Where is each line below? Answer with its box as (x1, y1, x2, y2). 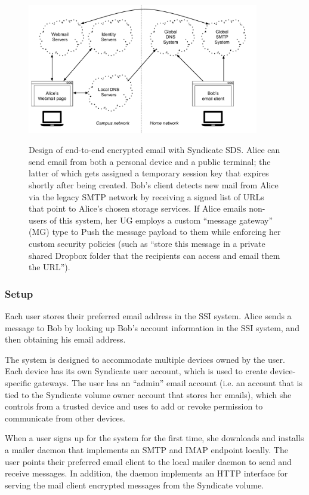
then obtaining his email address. (5, 333, 126, 346)
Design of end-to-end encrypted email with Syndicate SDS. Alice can (29, 143, 280, 156)
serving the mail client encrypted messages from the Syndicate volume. (5, 478, 264, 491)
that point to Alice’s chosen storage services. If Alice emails (29, 202, 246, 215)
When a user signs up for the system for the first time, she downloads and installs (5, 432, 304, 444)
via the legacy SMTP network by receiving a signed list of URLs (29, 190, 264, 203)
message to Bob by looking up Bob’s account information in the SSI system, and (5, 321, 299, 334)
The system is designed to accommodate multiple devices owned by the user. (5, 353, 285, 365)
